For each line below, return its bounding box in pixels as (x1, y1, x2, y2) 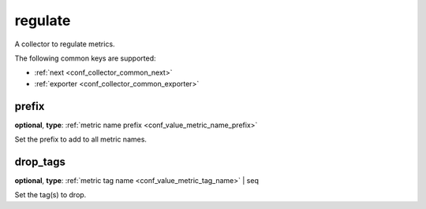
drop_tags (14, 155, 66, 168)
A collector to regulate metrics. (14, 39, 115, 49)
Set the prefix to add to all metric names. (14, 134, 148, 145)
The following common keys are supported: (14, 53, 157, 63)
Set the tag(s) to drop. (14, 190, 87, 200)
